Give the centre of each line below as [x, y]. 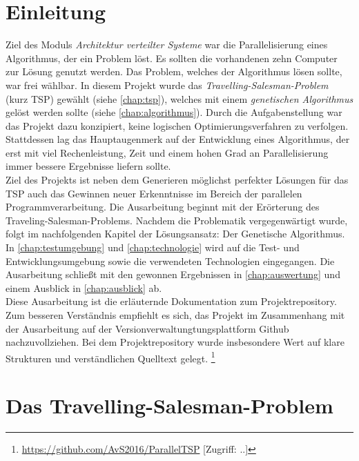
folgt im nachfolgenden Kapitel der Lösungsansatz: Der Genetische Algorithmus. [175, 234]
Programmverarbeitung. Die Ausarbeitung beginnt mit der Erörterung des [163, 207]
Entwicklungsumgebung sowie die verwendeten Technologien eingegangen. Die [170, 261]
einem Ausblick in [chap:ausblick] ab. [84, 287]
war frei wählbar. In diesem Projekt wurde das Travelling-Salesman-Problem [167, 85]
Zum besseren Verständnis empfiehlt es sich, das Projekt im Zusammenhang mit [175, 315]
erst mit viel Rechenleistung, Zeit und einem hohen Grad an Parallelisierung [167, 152]
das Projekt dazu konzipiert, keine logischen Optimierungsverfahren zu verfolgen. [177, 125]
